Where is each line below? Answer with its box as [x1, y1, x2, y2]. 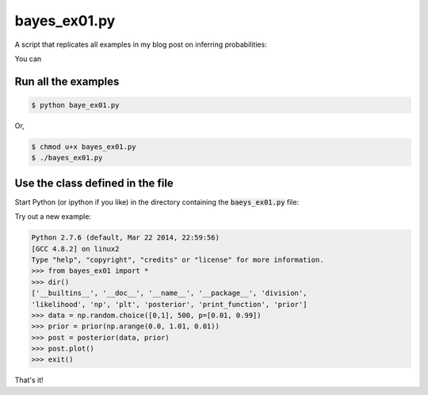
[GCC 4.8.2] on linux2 [31, 244, 120, 253]
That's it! [14, 375, 44, 385]
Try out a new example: [14, 212, 91, 221]
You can [14, 54, 42, 63]
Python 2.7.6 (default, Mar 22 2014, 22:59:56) [31, 233, 220, 242]
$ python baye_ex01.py [31, 100, 120, 109]
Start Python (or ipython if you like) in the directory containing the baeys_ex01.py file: [14, 197, 300, 206]
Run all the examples [14, 75, 120, 88]
